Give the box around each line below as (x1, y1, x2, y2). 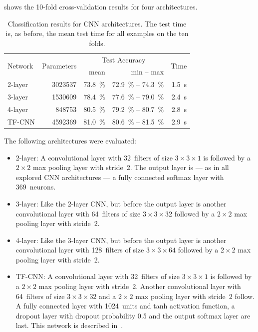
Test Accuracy (102, 54, 146, 64)
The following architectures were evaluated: (4, 135, 137, 145)
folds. (89, 37, 105, 48)
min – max (131, 66, 164, 77)
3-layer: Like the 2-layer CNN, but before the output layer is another (15, 198, 227, 208)
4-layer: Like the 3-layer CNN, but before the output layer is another (15, 234, 227, 245)
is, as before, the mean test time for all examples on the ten (5, 28, 189, 38)
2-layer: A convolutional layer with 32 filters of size (15, 152, 173, 162)
